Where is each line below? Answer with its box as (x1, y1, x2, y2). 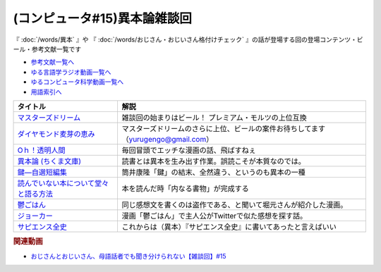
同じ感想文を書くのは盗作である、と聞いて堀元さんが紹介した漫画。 (121, 199, 348, 209)
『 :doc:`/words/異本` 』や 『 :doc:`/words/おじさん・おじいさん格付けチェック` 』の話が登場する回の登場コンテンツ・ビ (13, 35, 363, 44)
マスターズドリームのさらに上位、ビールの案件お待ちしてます (121, 123, 326, 133)
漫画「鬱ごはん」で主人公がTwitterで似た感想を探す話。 (121, 211, 308, 221)
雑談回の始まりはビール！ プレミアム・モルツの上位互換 (121, 113, 307, 123)
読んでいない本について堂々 (17, 178, 109, 188)
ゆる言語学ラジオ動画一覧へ (30, 68, 111, 76)
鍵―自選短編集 (17, 167, 67, 177)
